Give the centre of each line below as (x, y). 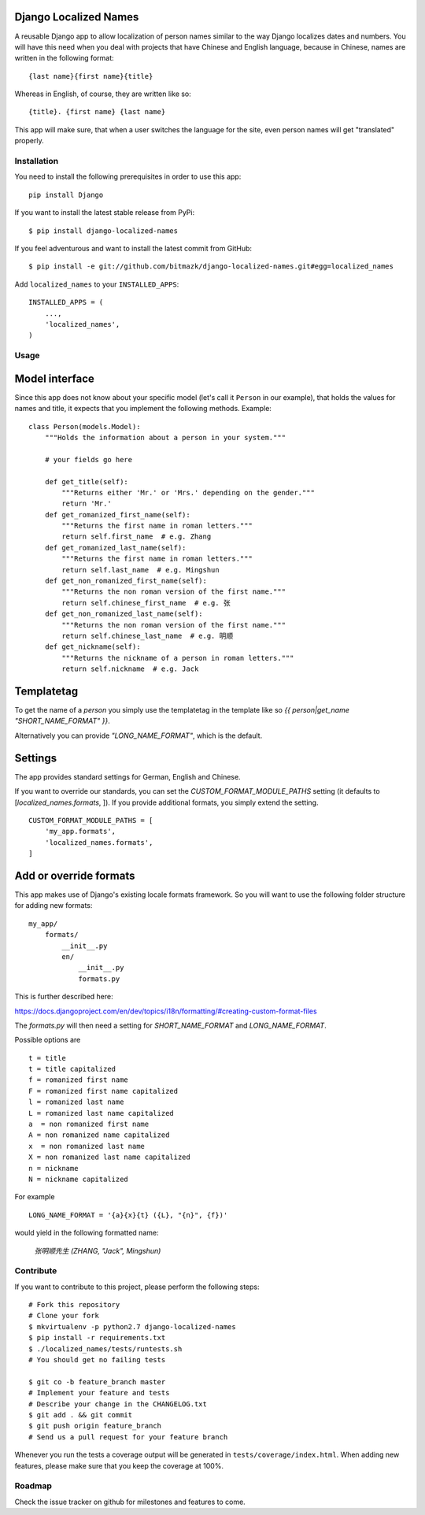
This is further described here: (64, 997)
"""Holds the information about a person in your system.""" (165, 437)
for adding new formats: (54, 906)
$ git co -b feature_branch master (97, 1382)
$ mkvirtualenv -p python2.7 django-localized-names (132, 1326)
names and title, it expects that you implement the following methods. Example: (143, 409)
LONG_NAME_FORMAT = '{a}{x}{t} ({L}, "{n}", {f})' (128, 1215)
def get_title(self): (87, 482)
